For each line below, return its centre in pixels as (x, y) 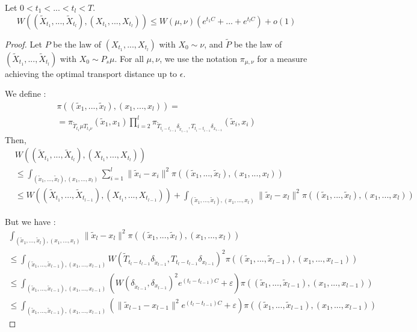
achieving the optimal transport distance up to (91, 73)
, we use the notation (198, 58)
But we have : (30, 221)
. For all (129, 58)
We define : (26, 94)
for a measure (282, 58)
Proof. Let (23, 44)
